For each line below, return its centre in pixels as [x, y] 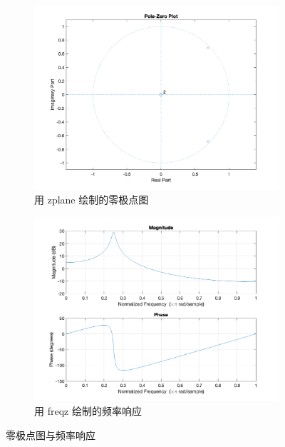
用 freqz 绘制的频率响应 [88, 411]
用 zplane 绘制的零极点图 [92, 200]
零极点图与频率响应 [51, 435]
